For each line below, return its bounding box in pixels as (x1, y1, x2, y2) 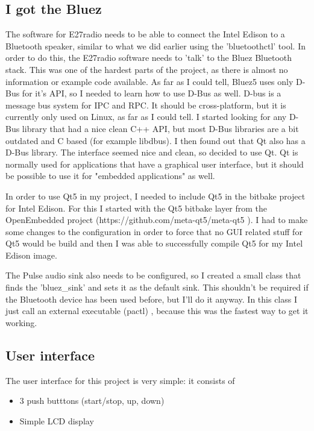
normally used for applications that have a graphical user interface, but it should (5, 157, 304, 170)
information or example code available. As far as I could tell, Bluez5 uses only (5, 75, 294, 87)
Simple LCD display (19, 414, 94, 427)
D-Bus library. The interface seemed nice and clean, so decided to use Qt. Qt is (5, 146, 298, 159)
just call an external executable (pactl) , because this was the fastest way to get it (5, 304, 309, 317)
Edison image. (5, 248, 57, 261)
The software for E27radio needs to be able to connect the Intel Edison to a (5, 28, 285, 40)
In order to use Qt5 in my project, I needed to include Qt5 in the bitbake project (5, 189, 306, 202)
